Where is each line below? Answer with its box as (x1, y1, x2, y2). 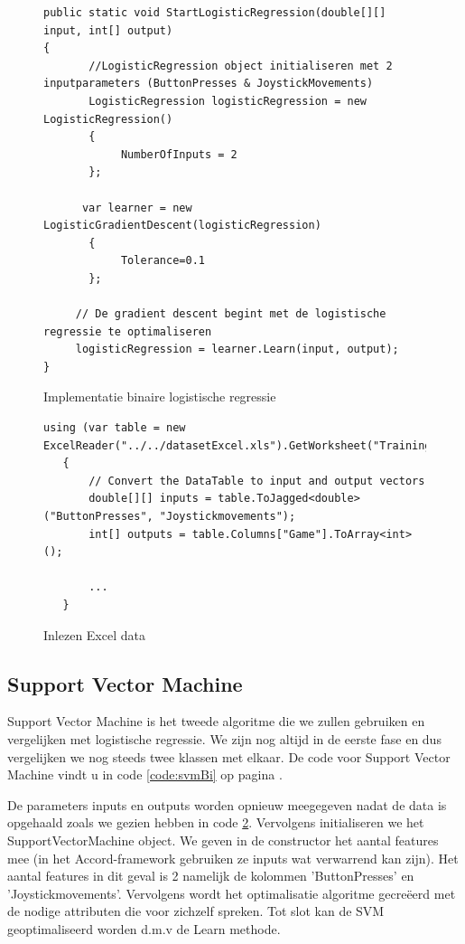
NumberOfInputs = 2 (120, 147, 237, 161)
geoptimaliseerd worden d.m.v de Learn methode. (7, 919, 281, 938)
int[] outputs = (88, 527, 186, 541)
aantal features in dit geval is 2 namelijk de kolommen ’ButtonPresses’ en (7, 866, 414, 885)
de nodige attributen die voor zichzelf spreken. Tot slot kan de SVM (7, 902, 385, 920)
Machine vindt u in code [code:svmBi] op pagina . (7, 765, 283, 784)
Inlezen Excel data (43, 625, 145, 644)
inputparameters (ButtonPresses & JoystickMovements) (43, 77, 374, 90)
